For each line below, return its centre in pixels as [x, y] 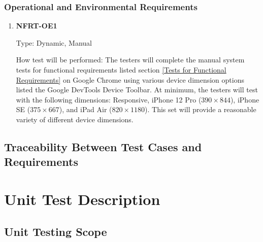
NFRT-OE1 [37, 26]
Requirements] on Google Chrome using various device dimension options [130, 79]
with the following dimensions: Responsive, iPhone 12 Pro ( [109, 99]
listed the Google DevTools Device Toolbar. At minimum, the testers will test [137, 90]
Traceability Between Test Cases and [103, 146]
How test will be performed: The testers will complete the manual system [130, 60]
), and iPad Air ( [86, 109]
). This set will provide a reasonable [201, 109]
